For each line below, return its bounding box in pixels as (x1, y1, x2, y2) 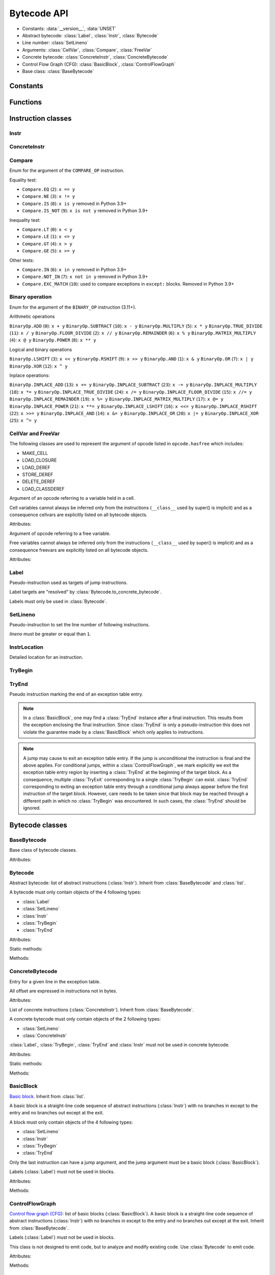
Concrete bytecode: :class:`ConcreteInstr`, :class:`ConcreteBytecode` (22, 54, 169, 60)
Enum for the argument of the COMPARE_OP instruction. (9, 167, 125, 173)
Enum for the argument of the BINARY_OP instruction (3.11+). (9, 304, 136, 310)
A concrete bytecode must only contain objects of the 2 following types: (9, 1016, 161, 1022)
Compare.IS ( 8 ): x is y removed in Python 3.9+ (22, 200, 127, 207)
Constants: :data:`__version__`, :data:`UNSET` (22, 25, 117, 32)
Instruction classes (9, 114, 72, 122)
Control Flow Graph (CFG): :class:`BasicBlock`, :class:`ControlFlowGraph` (22, 61, 176, 67)
